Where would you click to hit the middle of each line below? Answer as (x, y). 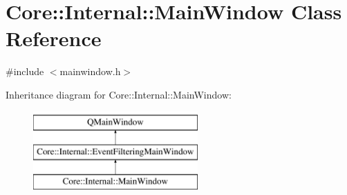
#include (25, 71)
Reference (54, 38)
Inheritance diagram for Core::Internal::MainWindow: (119, 94)
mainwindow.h (90, 71)
